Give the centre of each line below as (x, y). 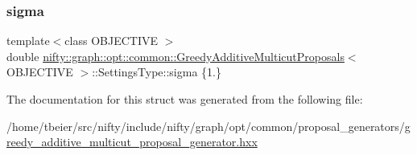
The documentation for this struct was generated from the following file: (185, 99)
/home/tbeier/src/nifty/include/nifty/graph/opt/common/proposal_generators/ (206, 126)
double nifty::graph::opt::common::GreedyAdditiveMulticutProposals (175, 56)
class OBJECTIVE (111, 41)
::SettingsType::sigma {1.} (157, 72)
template (28, 41)
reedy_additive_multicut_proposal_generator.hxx (132, 142)
